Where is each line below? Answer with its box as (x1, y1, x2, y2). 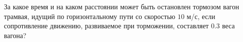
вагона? (4, 30, 27, 40)
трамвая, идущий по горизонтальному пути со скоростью (4, 11, 176, 21)
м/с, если (186, 11, 215, 21)
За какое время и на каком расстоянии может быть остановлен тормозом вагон (4, 1, 240, 11)
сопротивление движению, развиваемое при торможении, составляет (4, 21, 209, 31)
